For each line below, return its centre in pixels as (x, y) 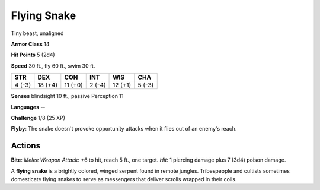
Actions (26, 146)
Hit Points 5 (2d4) (33, 55)
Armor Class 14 (30, 44)
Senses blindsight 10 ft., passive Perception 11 (67, 96)
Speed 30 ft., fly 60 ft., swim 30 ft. (53, 66)
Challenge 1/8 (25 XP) (38, 118)
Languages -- (28, 107)
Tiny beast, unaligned (37, 33)
